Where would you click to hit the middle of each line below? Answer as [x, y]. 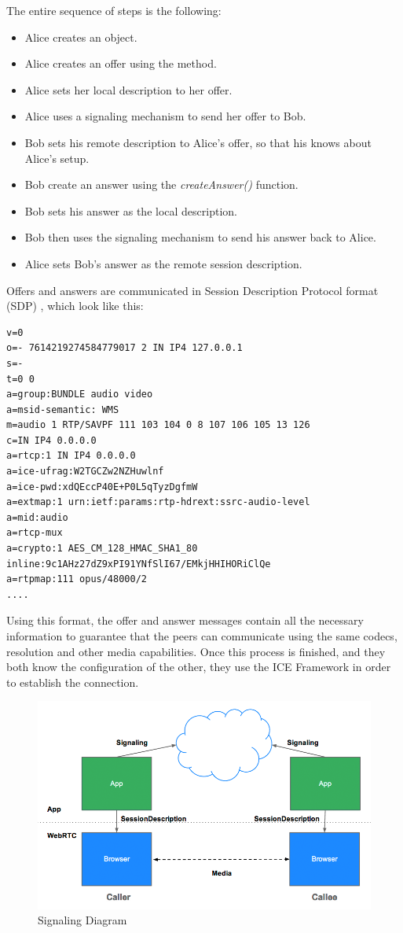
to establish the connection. [73, 682]
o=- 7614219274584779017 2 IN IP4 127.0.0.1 [125, 348]
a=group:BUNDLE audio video [80, 395]
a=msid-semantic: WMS [63, 409]
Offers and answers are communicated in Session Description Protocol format [192, 290]
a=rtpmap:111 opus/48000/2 [77, 579]
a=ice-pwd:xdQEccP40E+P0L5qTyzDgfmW [102, 487]
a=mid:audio [37, 517]
